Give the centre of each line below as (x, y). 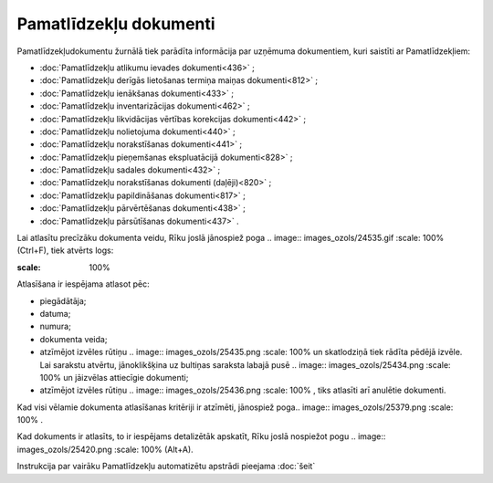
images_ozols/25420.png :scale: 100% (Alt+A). (105, 449)
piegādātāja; (63, 300)
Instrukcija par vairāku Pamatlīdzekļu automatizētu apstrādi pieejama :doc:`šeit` (166, 467)
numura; (56, 326)
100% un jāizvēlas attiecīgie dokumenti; (114, 377)
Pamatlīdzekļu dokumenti (116, 24)
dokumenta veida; (73, 339)
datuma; (55, 313)
